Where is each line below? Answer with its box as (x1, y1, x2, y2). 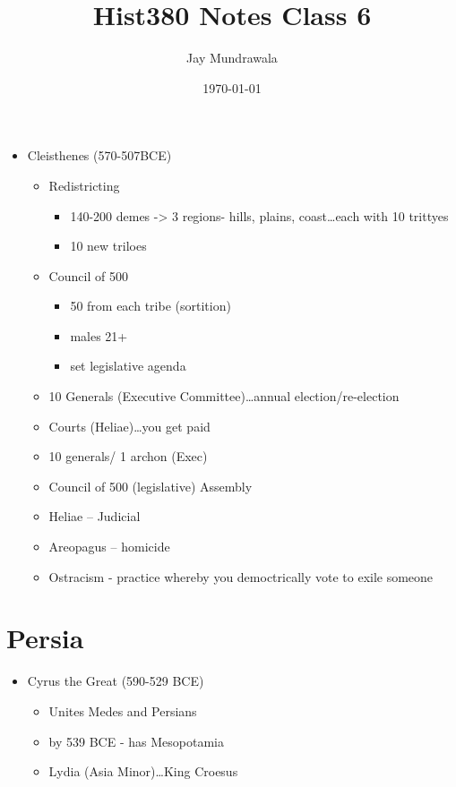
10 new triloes (70, 236, 147, 255)
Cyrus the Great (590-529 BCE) (27, 672, 204, 690)
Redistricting (48, 175, 120, 194)
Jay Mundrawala (186, 48, 278, 67)
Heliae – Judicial (48, 507, 141, 526)
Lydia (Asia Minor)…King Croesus (48, 762, 238, 781)
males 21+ (70, 326, 128, 345)
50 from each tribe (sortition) (70, 296, 231, 315)
